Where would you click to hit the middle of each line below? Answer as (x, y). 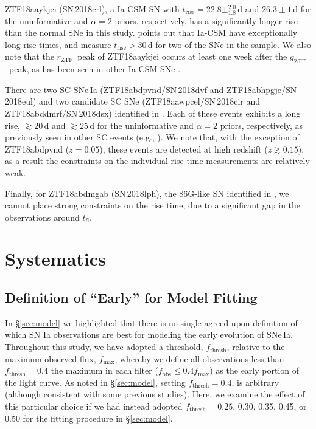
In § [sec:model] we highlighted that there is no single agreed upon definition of (151, 322)
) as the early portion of (255, 370)
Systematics (55, 259)
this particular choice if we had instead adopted (94, 406)
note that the (30, 56)
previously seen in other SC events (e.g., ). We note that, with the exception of (152, 137)
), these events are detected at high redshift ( (184, 149)
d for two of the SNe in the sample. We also (229, 44)
